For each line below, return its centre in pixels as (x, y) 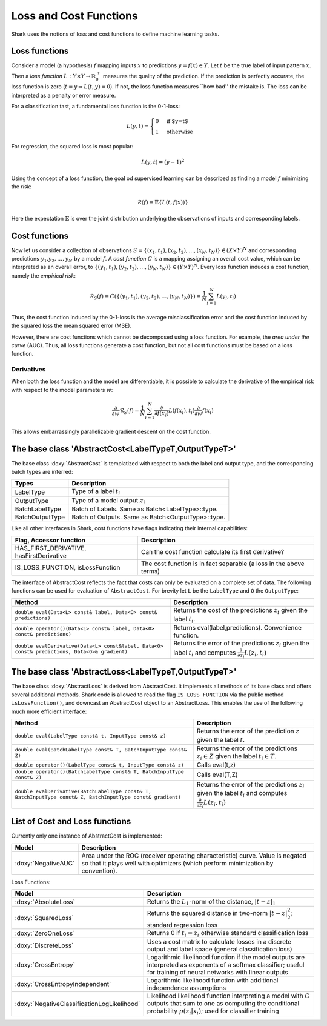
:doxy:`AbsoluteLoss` (45, 902)
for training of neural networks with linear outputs (218, 973)
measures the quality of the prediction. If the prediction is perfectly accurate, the (204, 76)
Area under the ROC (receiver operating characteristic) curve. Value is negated (194, 856)
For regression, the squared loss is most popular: (72, 147)
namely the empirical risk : (43, 275)
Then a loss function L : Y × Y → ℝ (54, 76)
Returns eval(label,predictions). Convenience (238, 628)
